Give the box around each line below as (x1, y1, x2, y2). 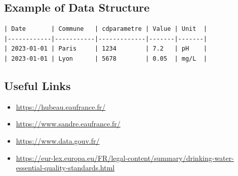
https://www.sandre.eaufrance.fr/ (16, 118, 121, 129)
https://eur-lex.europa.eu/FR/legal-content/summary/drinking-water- (16, 152, 234, 163)
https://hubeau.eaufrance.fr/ (16, 101, 106, 112)
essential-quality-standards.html (16, 162, 115, 173)
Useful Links (4, 77, 71, 93)
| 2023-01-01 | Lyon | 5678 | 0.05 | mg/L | (4, 55, 207, 62)
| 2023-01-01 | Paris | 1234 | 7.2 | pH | (4, 45, 207, 53)
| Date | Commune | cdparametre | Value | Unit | (4, 25, 207, 33)
